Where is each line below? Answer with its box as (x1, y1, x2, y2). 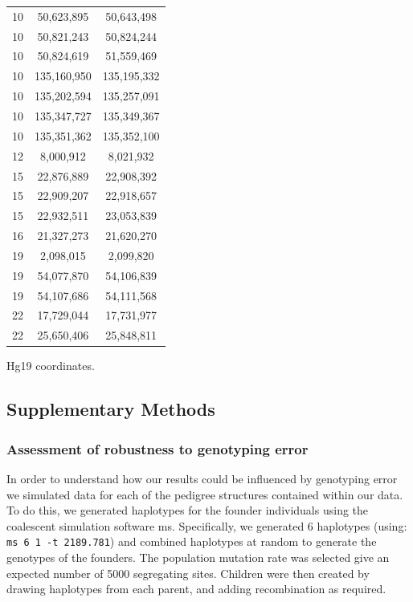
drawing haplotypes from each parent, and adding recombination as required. (6, 580, 386, 597)
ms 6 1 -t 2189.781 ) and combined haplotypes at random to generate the (6, 533, 377, 550)
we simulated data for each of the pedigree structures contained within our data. (6, 486, 403, 502)
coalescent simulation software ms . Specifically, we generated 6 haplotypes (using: (6, 517, 407, 534)
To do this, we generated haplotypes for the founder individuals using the (6, 502, 369, 519)
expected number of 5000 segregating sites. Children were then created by (6, 564, 370, 581)
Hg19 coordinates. (6, 357, 95, 374)
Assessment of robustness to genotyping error (6, 438, 309, 458)
